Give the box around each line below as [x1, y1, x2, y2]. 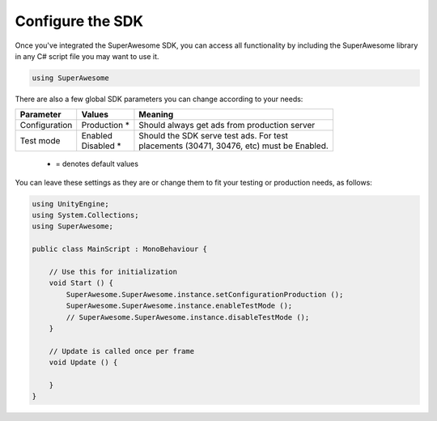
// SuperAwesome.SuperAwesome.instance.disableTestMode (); [66, 313, 310, 321]
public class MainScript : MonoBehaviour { [32, 245, 208, 254]
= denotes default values [55, 159, 139, 169]
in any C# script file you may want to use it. [15, 51, 159, 61]
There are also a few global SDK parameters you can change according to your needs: [15, 94, 303, 104]
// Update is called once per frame [49, 347, 194, 355]
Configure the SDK [15, 12, 144, 30]
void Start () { [49, 279, 113, 287]
